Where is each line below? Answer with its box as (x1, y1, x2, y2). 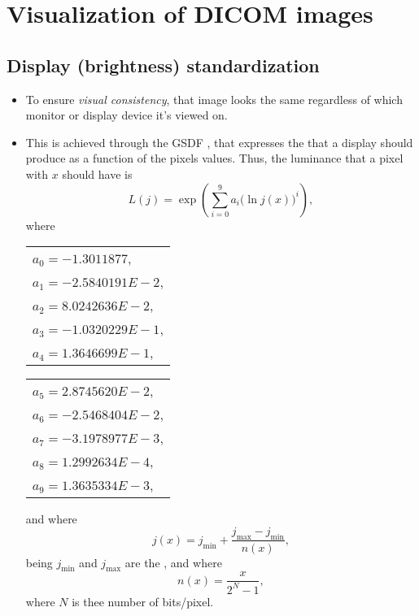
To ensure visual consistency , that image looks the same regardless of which (25, 90, 403, 107)
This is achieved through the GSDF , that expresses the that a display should (25, 133, 413, 150)
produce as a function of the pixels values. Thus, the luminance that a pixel (25, 150, 404, 167)
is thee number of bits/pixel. (72, 592, 214, 609)
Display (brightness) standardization (7, 52, 320, 77)
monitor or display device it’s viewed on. (25, 106, 228, 124)
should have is (62, 165, 133, 182)
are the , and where (124, 553, 222, 570)
